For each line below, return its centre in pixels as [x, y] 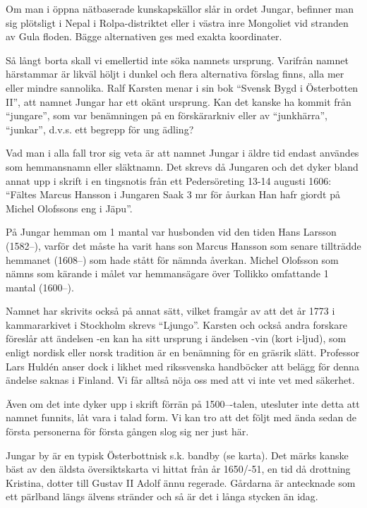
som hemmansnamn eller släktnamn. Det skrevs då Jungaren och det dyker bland [182, 166]
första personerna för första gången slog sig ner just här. [127, 431]
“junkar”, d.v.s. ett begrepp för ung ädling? [100, 129]
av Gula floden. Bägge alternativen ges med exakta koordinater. [144, 36]
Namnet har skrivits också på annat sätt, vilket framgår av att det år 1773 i [170, 311]
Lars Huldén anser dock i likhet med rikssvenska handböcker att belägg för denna [182, 366]
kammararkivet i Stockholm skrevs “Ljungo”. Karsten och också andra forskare [176, 324]
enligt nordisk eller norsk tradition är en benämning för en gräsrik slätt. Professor [183, 352]
